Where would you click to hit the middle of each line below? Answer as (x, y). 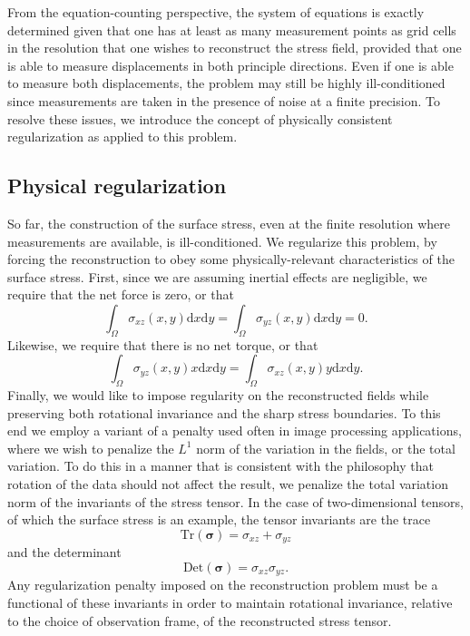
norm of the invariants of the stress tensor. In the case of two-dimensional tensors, (235, 501)
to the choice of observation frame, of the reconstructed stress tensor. (200, 620)
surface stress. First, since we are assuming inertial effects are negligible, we (217, 276)
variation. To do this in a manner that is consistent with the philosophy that (220, 466)
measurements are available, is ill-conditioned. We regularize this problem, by (222, 241)
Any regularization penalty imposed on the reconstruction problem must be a (223, 585)
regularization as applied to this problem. (122, 137)
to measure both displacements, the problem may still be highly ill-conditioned (226, 83)
